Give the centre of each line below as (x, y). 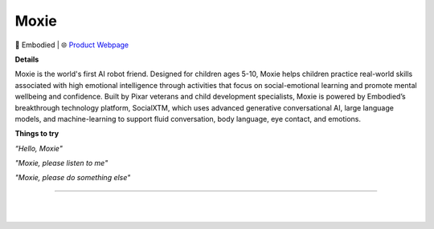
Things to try (37, 134)
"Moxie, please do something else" (73, 178)
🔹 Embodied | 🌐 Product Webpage (72, 45)
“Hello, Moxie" (39, 148)
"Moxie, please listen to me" (61, 163)
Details (27, 59)
